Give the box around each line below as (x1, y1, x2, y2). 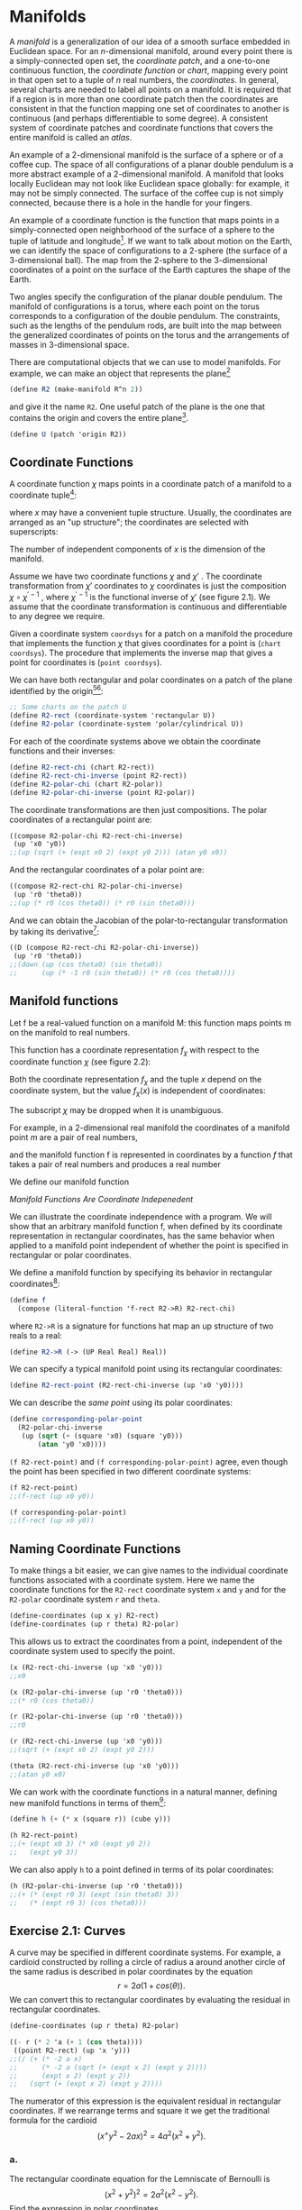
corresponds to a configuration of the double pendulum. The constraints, (9, 310, 281, 321)
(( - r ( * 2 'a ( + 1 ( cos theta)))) (9, 2038, 143, 2047)
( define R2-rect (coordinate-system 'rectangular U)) (9, 711, 216, 720)
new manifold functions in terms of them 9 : (9, 1795, 167, 1808)
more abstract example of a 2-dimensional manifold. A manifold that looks (9, 169, 284, 179)
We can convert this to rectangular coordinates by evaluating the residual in (9, 1995, 290, 2005)
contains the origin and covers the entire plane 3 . (9, 411, 189, 423)
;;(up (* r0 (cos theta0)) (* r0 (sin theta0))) (9, 899, 196, 908)
